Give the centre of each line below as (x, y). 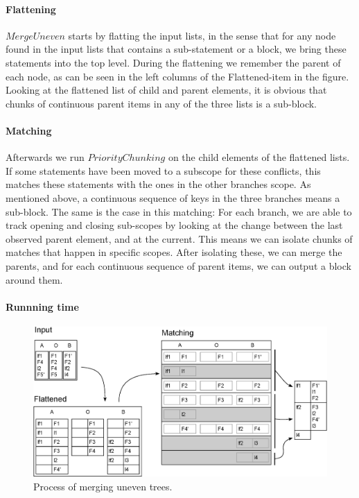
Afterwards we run (45, 157)
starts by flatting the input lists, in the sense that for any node (202, 35)
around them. (34, 279)
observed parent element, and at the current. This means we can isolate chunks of (179, 238)
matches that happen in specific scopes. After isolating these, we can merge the (174, 252)
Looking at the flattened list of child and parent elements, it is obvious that (166, 90)
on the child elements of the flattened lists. (259, 157)
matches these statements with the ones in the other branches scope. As (158, 184)
